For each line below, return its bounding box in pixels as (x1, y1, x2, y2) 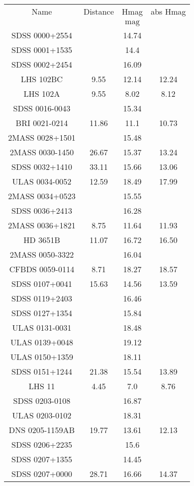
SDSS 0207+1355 (11, 453, 72, 465)
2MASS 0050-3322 (10, 249, 74, 260)
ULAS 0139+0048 (10, 336, 73, 348)
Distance (83, 6, 114, 17)
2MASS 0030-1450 (10, 146, 74, 158)
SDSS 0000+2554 (11, 29, 72, 41)
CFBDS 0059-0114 (9, 263, 74, 275)
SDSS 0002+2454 (11, 58, 72, 70)
